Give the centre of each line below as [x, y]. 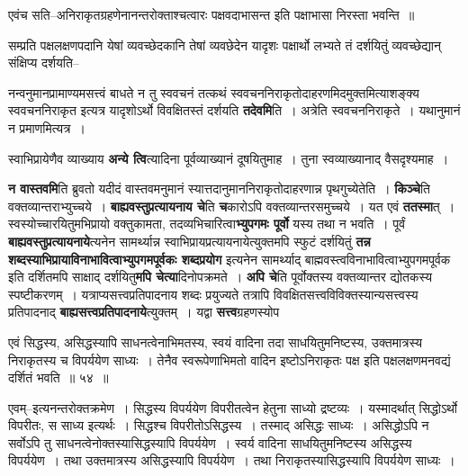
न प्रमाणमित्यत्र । [47, 127]
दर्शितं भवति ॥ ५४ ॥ [58, 377]
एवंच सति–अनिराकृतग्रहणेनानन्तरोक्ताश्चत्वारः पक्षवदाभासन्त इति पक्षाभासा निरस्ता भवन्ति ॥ [211, 14]
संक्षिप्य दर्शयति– [44, 63]
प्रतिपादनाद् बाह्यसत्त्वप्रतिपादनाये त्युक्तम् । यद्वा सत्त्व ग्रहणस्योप [144, 312]
